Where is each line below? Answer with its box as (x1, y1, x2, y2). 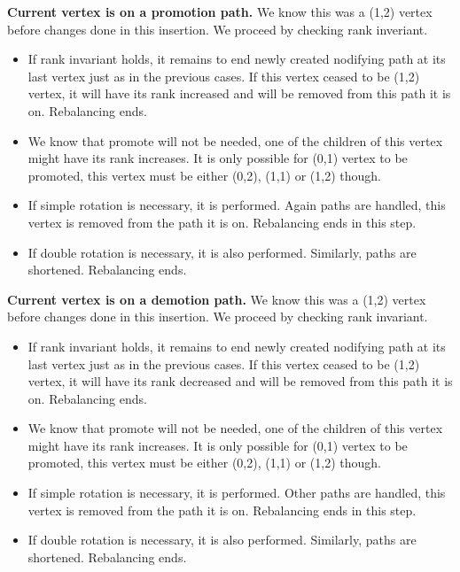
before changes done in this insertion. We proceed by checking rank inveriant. (7, 19, 428, 38)
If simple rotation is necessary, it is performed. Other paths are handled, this (27, 483, 446, 502)
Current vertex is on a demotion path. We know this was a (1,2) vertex (7, 290, 426, 308)
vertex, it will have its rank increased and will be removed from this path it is (27, 84, 451, 103)
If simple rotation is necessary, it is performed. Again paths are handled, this (27, 196, 446, 214)
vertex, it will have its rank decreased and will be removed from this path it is (27, 372, 453, 390)
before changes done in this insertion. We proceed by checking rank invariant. (7, 307, 428, 326)
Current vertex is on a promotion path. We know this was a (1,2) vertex (7, 3, 433, 20)
